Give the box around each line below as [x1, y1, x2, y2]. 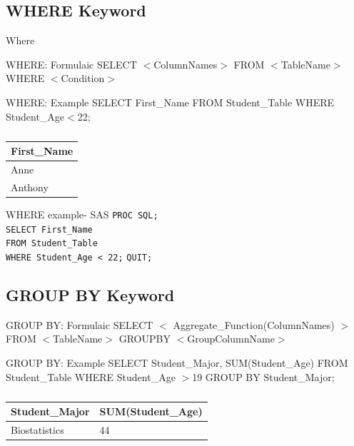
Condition [61, 71, 105, 86]
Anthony [11, 179, 49, 194]
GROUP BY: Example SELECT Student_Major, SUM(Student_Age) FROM [6, 355, 348, 370]
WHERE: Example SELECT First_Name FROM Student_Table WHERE [6, 94, 335, 109]
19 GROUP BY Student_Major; [192, 369, 335, 384]
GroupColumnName [187, 331, 275, 346]
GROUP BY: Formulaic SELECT [6, 317, 153, 332]
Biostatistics [11, 422, 64, 437]
